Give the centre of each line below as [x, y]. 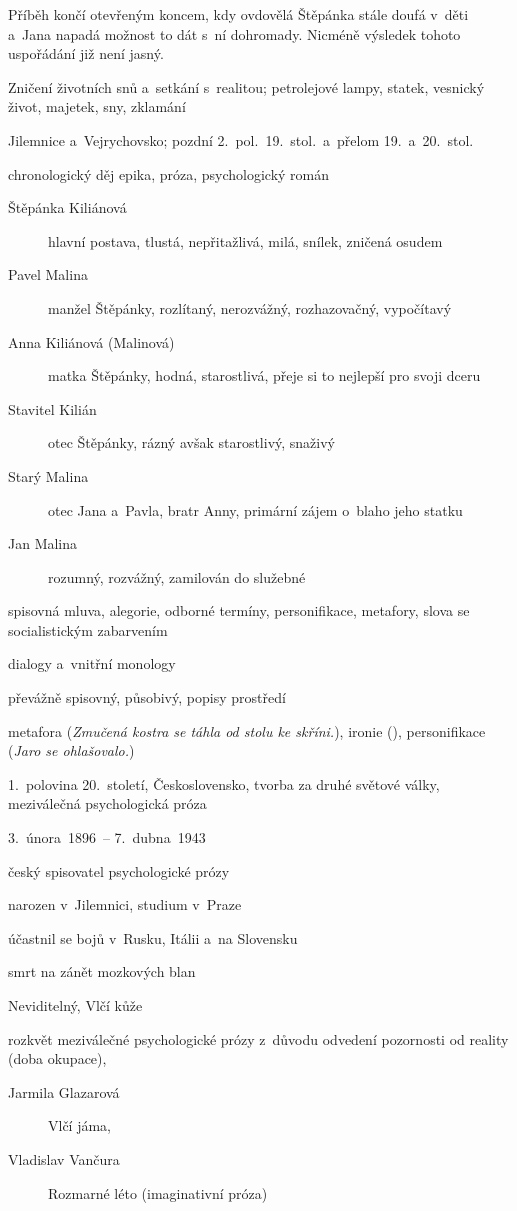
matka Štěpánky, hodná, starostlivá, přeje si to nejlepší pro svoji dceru [264, 375]
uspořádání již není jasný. [86, 53]
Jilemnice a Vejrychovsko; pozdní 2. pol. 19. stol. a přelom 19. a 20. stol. [241, 139]
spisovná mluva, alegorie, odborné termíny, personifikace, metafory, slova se [239, 610]
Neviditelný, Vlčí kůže [75, 1005]
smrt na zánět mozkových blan [102, 971]
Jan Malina [43, 543]
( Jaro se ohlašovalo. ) [71, 750]
